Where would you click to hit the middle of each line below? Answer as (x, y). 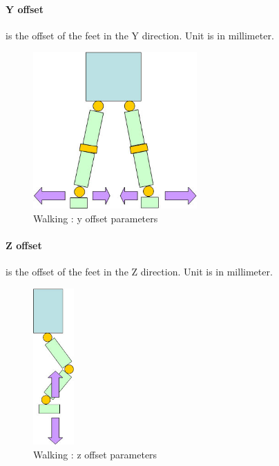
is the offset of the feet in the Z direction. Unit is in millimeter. (139, 272)
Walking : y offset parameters (96, 218)
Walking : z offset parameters (95, 455)
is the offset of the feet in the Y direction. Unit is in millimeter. (140, 35)
